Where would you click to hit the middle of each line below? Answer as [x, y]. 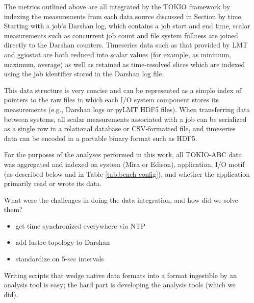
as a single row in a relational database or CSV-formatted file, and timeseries [120, 128]
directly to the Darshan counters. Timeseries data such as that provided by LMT [126, 45]
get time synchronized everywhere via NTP [80, 225]
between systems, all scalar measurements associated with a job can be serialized [125, 119]
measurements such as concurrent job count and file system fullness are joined [121, 35]
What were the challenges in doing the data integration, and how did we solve [121, 199]
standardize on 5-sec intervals [60, 259]
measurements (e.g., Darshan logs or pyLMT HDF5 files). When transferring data [127, 109]
